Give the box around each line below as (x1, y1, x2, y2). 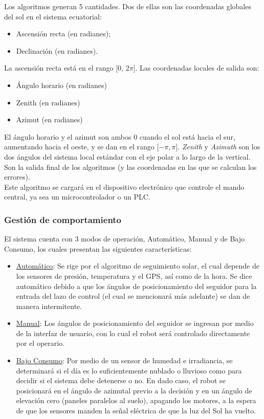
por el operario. (16, 338, 65, 348)
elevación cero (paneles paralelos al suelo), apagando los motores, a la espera (16, 395, 256, 406)
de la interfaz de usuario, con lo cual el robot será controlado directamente (16, 327, 250, 338)
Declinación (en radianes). (16, 45, 98, 56)
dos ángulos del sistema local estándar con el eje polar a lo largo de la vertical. (4, 151, 251, 162)
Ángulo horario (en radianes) (16, 79, 107, 90)
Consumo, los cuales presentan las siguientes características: (4, 243, 192, 254)
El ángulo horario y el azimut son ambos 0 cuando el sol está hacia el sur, (4, 131, 235, 142)
